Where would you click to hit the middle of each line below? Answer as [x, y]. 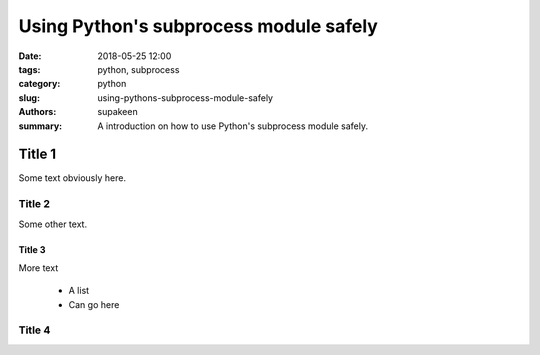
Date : [30, 56]
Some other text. [53, 224]
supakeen [118, 112]
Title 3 [32, 249]
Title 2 [34, 204]
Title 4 [34, 330]
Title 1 [37, 154]
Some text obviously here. [72, 178]
